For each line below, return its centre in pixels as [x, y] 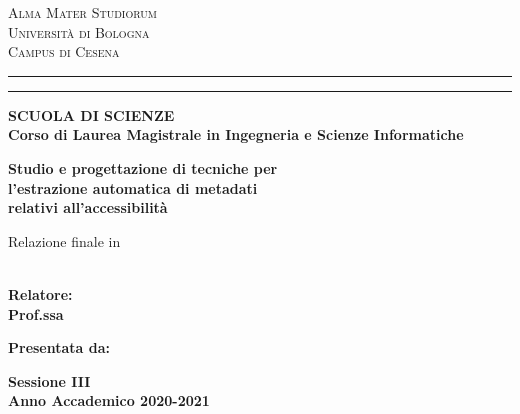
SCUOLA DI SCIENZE [91, 114]
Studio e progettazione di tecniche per [143, 167]
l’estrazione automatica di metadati [133, 187]
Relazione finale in [64, 240]
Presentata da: [59, 347]
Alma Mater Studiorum [82, 12]
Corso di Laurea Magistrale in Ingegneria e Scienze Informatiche [236, 134]
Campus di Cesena [64, 51]
